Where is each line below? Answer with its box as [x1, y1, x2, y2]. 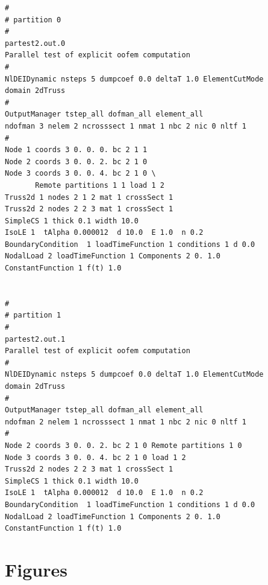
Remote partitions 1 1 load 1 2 [35, 181, 164, 190]
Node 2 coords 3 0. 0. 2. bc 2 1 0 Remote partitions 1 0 [5, 441, 242, 450]
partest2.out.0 [5, 39, 66, 48]
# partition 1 [5, 311, 61, 320]
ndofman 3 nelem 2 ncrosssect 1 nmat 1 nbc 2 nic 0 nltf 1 [5, 121, 246, 130]
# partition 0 [5, 15, 61, 24]
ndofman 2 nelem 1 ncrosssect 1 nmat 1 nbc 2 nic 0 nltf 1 [5, 417, 246, 426]
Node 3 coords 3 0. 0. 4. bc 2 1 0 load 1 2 [5, 453, 186, 462]
